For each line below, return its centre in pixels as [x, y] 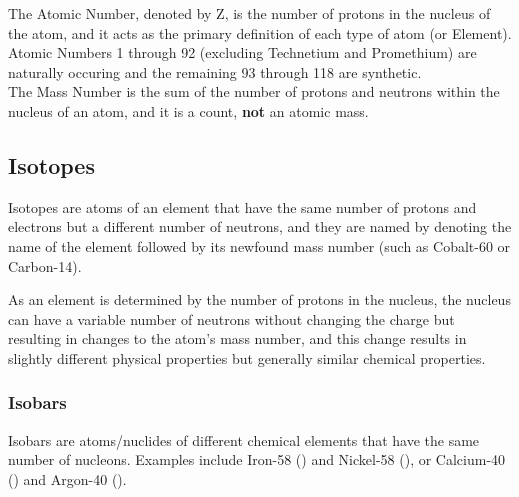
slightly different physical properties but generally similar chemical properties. [247, 357]
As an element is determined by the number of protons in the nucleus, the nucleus [259, 299]
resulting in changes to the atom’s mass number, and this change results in [237, 338]
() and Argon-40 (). [67, 478]
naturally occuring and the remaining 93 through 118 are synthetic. [215, 71]
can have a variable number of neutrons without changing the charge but [231, 318]
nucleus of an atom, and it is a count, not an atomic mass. [188, 110]
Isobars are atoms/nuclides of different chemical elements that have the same [244, 439]
